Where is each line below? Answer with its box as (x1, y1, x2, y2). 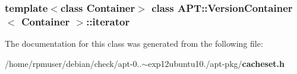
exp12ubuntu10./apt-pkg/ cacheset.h (148, 57, 285, 69)
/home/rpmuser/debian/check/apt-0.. (5, 57, 142, 69)
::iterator (86, 14, 130, 28)
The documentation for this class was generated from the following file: (5, 37, 263, 50)
